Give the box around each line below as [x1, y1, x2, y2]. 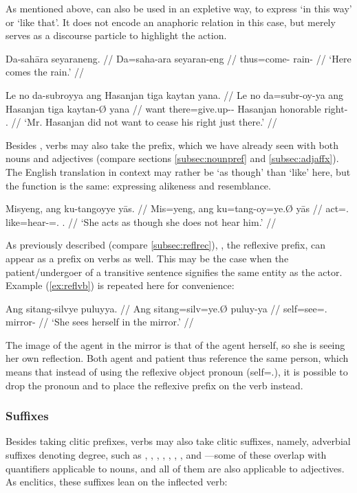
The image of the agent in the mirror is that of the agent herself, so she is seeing [6, 337, 345, 352]
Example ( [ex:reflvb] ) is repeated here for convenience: [6, 278, 235, 293]
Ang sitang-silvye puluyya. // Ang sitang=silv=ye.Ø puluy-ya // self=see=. [6, 301, 327, 315]
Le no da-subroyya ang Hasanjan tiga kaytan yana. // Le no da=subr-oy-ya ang [6, 87, 344, 102]
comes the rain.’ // [6, 65, 85, 79]
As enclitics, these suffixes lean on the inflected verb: [6, 474, 228, 489]
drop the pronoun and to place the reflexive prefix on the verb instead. [6, 378, 303, 392]
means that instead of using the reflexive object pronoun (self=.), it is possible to [6, 365, 348, 379]
